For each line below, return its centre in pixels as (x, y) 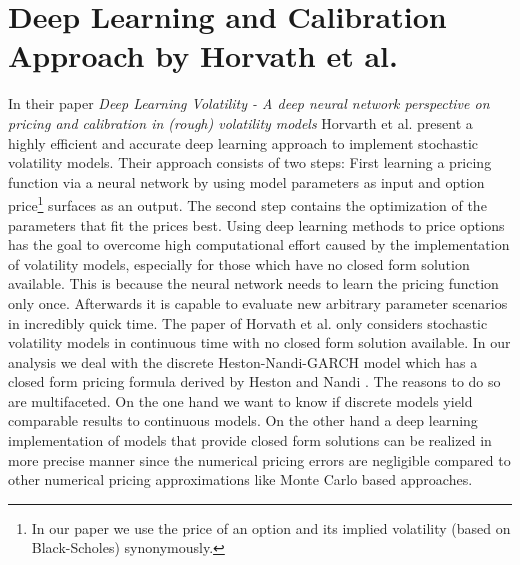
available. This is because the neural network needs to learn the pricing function (253, 283)
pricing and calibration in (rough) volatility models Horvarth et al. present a (240, 122)
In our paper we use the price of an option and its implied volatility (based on (271, 527)
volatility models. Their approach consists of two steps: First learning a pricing (250, 162)
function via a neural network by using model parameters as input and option (246, 181)
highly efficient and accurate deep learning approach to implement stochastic (243, 142)
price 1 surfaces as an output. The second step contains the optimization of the (247, 203)
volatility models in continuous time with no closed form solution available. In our (259, 342)
